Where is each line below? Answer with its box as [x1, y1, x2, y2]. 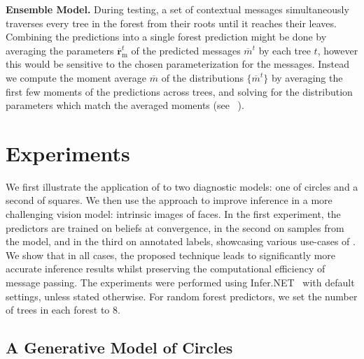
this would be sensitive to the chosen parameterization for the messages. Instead [6, 57, 350, 71]
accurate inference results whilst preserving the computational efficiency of [6, 261, 325, 276]
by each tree [258, 43, 311, 57]
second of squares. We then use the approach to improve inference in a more [6, 193, 332, 207]
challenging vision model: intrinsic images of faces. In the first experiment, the [6, 207, 341, 221]
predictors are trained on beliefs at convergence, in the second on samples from [6, 220, 344, 235]
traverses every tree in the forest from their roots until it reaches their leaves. [6, 15, 337, 30]
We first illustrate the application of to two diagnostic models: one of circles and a [6, 179, 358, 193]
